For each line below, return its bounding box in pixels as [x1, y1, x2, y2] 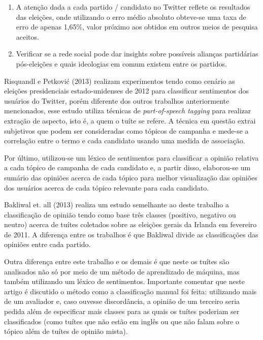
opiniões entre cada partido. [4, 239, 91, 250]
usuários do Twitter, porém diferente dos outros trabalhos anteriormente [4, 95, 229, 106]
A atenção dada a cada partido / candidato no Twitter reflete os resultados [16, 2, 250, 12]
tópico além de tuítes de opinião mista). [4, 326, 128, 336]
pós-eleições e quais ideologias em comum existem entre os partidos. [16, 58, 227, 69]
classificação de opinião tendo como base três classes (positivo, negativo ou [4, 209, 236, 220]
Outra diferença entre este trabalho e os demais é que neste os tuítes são [4, 256, 229, 267]
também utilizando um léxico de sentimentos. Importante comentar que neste [4, 276, 245, 287]
